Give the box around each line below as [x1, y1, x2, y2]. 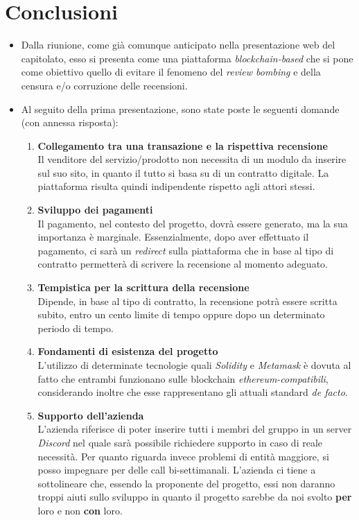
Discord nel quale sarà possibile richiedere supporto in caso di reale [37, 435, 322, 449]
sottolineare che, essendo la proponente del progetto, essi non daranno [37, 476, 335, 490]
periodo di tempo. [37, 320, 114, 335]
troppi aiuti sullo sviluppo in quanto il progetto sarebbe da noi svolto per [37, 489, 352, 504]
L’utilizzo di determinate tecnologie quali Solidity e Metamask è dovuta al [37, 358, 351, 372]
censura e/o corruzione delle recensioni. [21, 78, 188, 92]
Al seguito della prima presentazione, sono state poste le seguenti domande [21, 101, 340, 116]
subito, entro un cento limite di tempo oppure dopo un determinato [37, 307, 325, 322]
